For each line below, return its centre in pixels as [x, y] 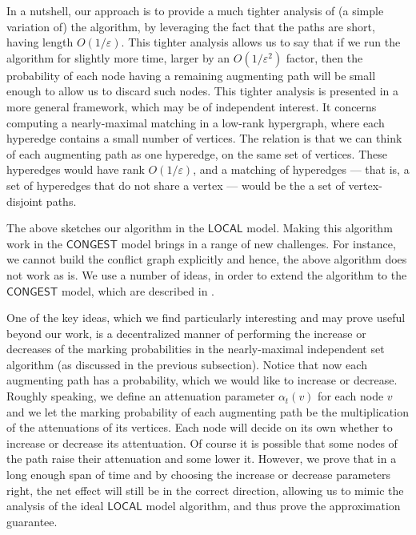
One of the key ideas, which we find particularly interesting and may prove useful [206, 318]
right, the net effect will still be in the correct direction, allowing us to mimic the [205, 490]
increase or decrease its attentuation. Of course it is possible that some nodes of [202, 442]
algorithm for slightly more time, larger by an [118, 57]
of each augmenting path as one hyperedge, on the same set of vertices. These [197, 153]
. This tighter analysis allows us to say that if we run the [261, 42]
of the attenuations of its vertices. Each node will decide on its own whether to [200, 427]
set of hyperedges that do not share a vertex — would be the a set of [176, 185]
